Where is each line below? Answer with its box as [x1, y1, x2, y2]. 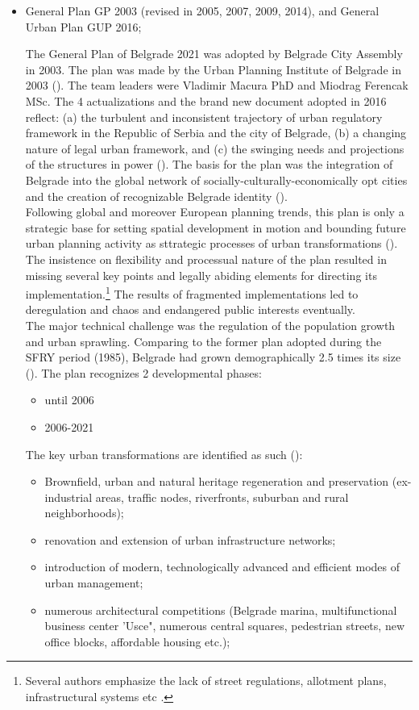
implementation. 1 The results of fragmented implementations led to [25, 283, 359, 302]
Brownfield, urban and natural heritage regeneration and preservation [44, 473, 389, 490]
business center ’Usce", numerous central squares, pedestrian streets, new [44, 617, 404, 634]
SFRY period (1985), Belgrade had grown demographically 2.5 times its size [25, 349, 401, 365]
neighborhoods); [44, 504, 124, 521]
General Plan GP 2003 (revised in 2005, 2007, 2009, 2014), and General [25, 2, 380, 19]
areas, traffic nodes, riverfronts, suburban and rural [95, 488, 349, 505]
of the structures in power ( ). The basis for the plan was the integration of [25, 156, 393, 173]
